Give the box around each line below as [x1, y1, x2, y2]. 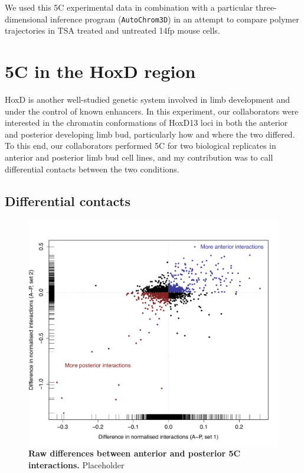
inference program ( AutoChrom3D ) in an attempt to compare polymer [50, 12, 299, 25]
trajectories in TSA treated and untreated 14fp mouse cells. [5, 24, 220, 37]
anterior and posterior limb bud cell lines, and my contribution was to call [5, 151, 273, 163]
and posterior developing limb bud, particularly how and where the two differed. [5, 128, 295, 140]
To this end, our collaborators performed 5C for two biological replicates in [5, 139, 276, 152]
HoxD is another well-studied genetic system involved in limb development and [5, 93, 290, 105]
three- [255, 1, 277, 13]
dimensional [5, 12, 48, 25]
